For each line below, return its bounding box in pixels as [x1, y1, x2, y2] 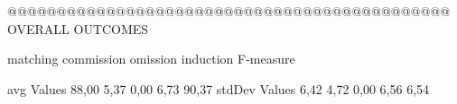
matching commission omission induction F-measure [7, 49, 295, 68]
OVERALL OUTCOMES [7, 19, 149, 38]
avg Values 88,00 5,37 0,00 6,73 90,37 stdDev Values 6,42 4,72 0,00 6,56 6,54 [7, 79, 430, 98]
